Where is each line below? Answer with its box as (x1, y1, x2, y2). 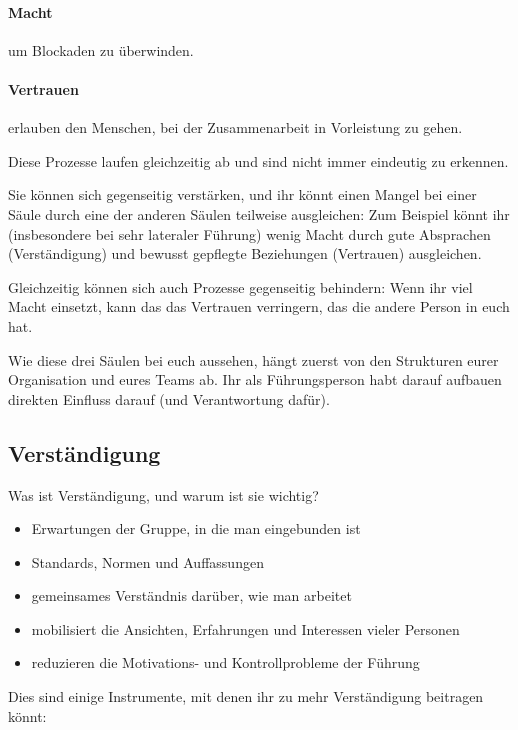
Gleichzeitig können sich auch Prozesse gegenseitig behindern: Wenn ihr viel (8, 276, 473, 297)
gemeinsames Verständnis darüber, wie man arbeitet (31, 585, 352, 606)
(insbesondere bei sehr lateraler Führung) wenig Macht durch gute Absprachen (8, 223, 491, 244)
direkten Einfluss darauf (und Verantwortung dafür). (8, 388, 330, 409)
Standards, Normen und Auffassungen (31, 551, 264, 572)
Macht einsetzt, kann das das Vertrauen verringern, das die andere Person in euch (8, 296, 510, 317)
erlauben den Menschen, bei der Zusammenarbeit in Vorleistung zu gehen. (8, 117, 463, 138)
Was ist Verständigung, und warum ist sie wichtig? (8, 484, 319, 505)
